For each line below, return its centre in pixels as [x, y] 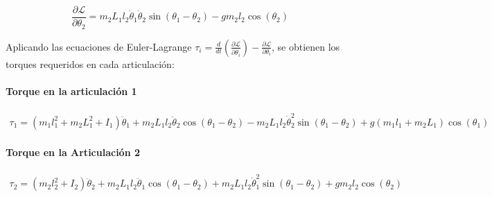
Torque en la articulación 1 [71, 91]
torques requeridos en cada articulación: [90, 63]
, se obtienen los [306, 46]
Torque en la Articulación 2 [73, 152]
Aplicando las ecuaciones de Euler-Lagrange [99, 46]
